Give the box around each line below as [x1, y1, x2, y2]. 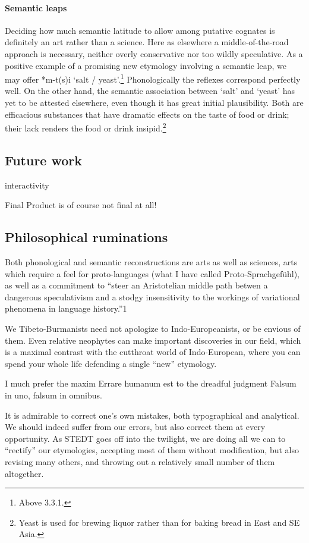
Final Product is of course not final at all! [5, 199, 157, 211]
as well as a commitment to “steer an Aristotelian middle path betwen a [5, 279, 268, 291]
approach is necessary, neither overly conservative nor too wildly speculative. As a [5, 47, 303, 59]
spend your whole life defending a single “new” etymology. [5, 357, 217, 369]
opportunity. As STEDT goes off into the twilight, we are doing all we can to [5, 432, 286, 444]
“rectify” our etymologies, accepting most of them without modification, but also [5, 444, 299, 456]
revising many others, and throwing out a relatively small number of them [5, 455, 275, 467]
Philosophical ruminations [5, 228, 168, 246]
